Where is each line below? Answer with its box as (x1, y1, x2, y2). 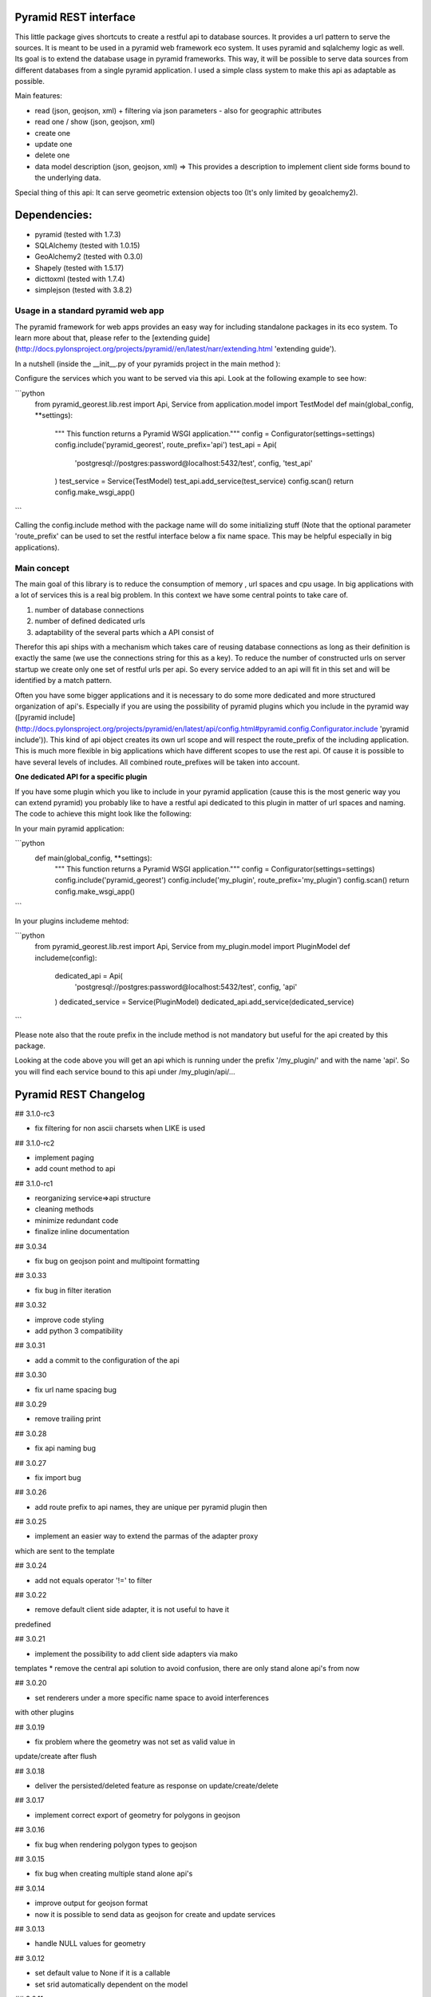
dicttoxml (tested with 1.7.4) (34, 274, 125, 284)
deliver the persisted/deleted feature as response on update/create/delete (34, 1781, 279, 1791)
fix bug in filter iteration (34, 1285, 112, 1295)
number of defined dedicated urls (34, 616, 145, 626)
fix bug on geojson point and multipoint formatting (34, 1257, 200, 1266)
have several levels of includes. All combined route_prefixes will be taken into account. (14, 757, 300, 767)
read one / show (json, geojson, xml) (34, 117, 156, 127)
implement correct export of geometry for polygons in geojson (34, 1810, 241, 1820)
